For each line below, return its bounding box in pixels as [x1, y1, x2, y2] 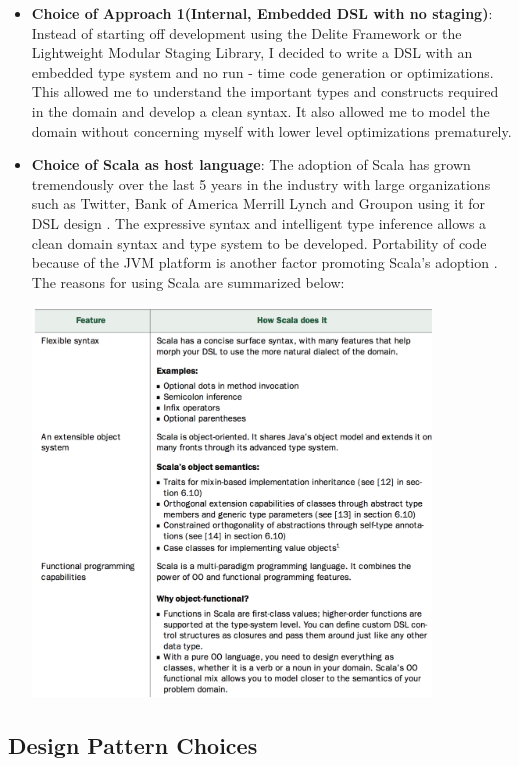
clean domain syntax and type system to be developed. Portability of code [31, 232, 487, 253]
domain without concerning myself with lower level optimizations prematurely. [31, 120, 512, 141]
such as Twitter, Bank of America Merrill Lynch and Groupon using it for [31, 193, 486, 214]
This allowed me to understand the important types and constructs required [31, 81, 499, 102]
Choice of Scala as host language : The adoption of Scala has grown [31, 154, 471, 175]
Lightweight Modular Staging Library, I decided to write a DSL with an [31, 42, 473, 63]
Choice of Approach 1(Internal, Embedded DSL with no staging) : [31, 3, 493, 23]
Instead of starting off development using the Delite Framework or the [31, 22, 462, 43]
